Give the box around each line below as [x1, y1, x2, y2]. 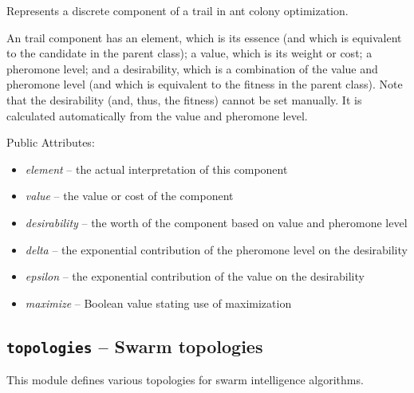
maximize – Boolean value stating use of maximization [25, 294, 292, 311]
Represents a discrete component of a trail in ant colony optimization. [6, 2, 349, 18]
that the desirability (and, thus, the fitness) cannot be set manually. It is [6, 91, 362, 108]
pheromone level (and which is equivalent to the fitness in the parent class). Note [6, 76, 403, 92]
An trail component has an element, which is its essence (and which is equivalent [6, 29, 402, 45]
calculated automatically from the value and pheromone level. [6, 107, 308, 124]
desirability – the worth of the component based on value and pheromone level [25, 214, 408, 230]
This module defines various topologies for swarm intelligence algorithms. [6, 371, 364, 388]
